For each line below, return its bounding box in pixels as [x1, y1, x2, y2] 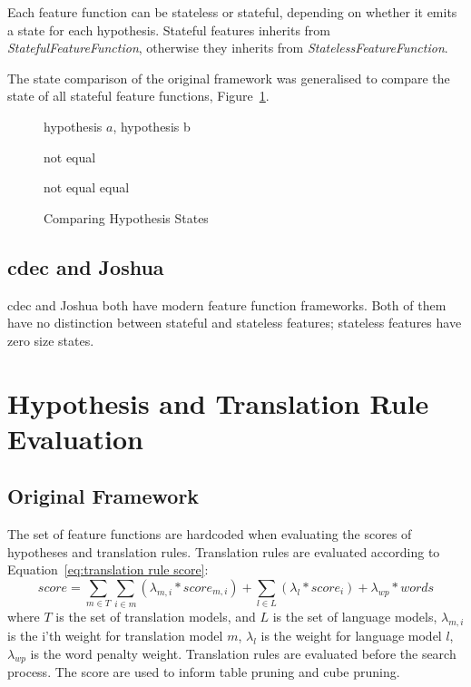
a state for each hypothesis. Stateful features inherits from [7, 20, 330, 39]
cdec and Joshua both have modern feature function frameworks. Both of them [7, 295, 446, 314]
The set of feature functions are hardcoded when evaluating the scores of [7, 525, 412, 544]
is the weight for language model [260, 626, 442, 644]
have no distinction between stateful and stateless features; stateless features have [7, 313, 462, 332]
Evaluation [7, 419, 143, 456]
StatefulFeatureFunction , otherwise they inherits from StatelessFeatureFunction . [7, 38, 448, 57]
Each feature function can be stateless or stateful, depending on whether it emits [7, 3, 457, 21]
